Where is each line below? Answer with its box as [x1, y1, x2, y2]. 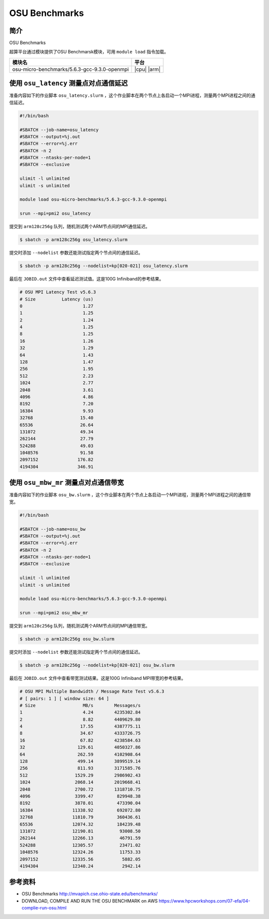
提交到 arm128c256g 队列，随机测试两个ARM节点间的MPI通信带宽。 [9, 623, 150, 629]
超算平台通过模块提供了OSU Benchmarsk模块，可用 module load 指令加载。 [9, 49, 169, 55]
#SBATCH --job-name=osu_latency [19, 127, 99, 132]
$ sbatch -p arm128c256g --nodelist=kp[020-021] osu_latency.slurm [19, 263, 188, 269]
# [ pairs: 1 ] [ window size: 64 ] [19, 695, 110, 701]
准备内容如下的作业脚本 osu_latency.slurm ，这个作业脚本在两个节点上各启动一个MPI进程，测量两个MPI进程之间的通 [9, 92, 256, 98]
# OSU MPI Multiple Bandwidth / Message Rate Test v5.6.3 [19, 689, 164, 694]
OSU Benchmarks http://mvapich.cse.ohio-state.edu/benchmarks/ [21, 891, 158, 897]
